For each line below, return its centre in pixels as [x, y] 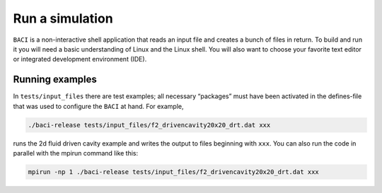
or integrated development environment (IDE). [80, 59]
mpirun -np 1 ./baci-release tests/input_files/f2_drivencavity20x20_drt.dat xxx [174, 172]
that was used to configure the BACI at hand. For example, [98, 106]
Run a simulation [63, 18]
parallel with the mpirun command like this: [76, 153]
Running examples [55, 80]
